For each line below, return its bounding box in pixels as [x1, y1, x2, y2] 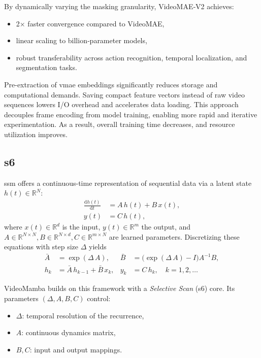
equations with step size [4, 241, 79, 252]
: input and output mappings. [29, 344, 122, 354]
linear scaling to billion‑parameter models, [16, 35, 147, 46]
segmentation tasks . [16, 62, 77, 73]
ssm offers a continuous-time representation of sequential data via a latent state [4, 177, 252, 188]
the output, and [141, 221, 191, 232]
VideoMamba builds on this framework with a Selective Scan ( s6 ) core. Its [4, 283, 235, 294]
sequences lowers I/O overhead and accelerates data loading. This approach [4, 99, 239, 110]
